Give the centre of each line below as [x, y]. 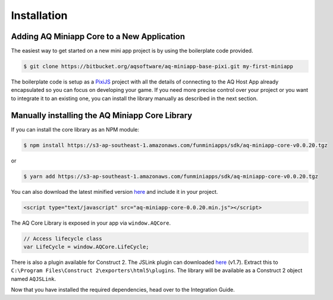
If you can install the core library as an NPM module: [75, 129]
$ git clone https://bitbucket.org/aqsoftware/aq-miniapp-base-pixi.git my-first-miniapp [158, 66]
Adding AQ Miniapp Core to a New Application [98, 36]
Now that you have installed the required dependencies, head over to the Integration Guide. [123, 290]
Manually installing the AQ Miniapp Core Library [102, 115]
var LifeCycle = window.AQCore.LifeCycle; [86, 247]
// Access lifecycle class [63, 238]
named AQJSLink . [34, 279]
